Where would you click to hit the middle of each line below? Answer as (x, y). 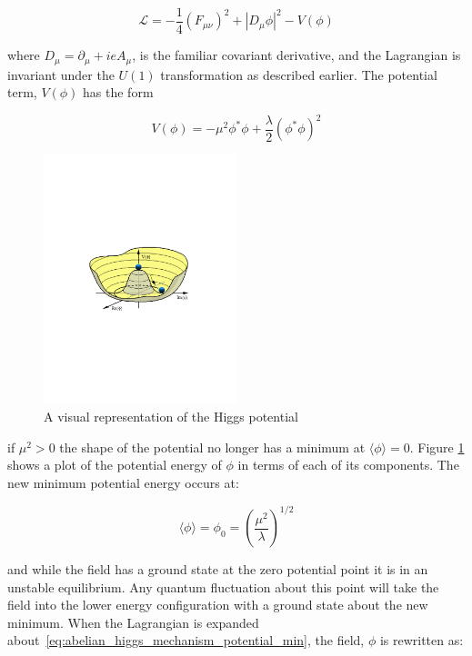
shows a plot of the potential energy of (115, 465)
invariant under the (61, 74)
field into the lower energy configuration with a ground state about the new (218, 605)
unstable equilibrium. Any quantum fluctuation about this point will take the (223, 586)
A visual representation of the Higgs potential (171, 417)
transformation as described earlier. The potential (299, 74)
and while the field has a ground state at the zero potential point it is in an (218, 569)
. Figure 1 (437, 447)
